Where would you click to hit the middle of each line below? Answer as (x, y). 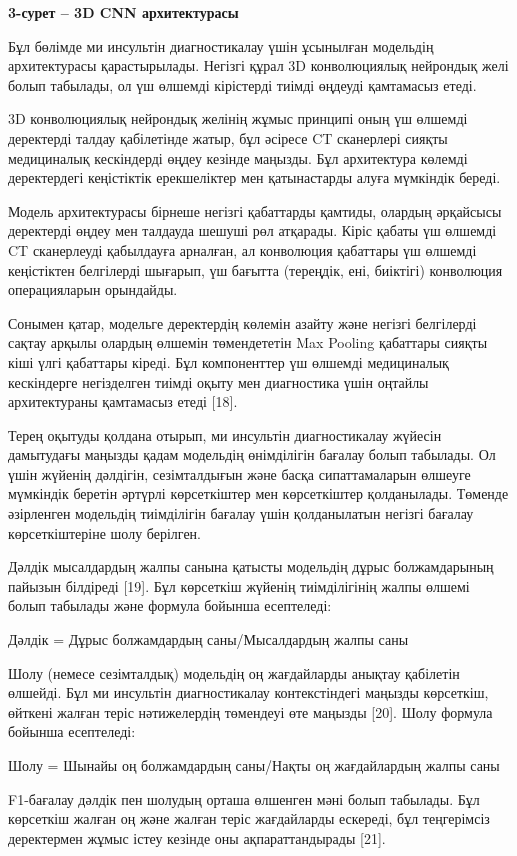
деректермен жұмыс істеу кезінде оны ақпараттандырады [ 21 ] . (197, 837)
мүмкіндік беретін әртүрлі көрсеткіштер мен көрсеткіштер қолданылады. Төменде (258, 493)
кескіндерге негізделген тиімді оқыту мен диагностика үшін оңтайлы (218, 381)
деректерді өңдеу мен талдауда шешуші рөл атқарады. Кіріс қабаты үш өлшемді (252, 230)
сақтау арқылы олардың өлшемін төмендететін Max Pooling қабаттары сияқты (248, 342)
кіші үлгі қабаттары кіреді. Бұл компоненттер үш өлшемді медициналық (228, 361)
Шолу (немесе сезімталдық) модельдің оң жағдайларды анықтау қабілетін (234, 672)
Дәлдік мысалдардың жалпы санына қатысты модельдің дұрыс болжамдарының (251, 566)
